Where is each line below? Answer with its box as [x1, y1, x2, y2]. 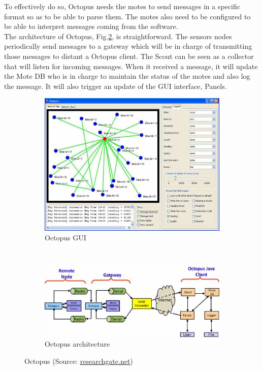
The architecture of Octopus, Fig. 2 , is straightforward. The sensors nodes [4, 30, 232, 41]
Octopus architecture [45, 338, 110, 349]
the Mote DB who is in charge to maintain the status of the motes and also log [4, 71, 250, 81]
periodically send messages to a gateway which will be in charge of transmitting [4, 41, 252, 51]
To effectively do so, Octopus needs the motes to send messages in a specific [4, 1, 240, 11]
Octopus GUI [45, 232, 86, 243]
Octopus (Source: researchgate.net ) [24, 356, 133, 366]
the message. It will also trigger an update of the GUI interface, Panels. [4, 80, 227, 91]
